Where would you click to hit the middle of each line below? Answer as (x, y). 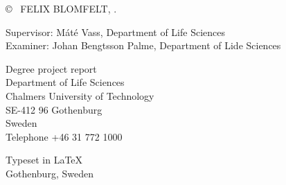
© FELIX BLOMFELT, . (61, 8)
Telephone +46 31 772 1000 (64, 136)
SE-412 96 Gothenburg (54, 109)
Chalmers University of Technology (80, 95)
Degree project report (51, 68)
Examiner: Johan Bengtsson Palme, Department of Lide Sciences (143, 45)
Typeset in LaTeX (44, 160)
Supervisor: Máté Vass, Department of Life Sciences (115, 32)
